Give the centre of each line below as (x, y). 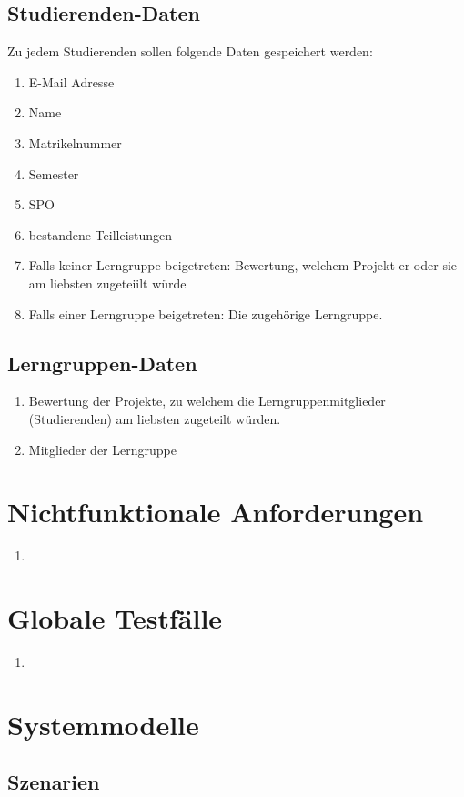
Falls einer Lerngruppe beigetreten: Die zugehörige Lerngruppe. (206, 313)
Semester (54, 173)
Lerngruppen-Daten (102, 363)
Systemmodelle (103, 724)
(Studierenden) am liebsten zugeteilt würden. (155, 418)
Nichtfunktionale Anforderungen (216, 512)
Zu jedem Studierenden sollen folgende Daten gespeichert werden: (190, 51)
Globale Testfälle (115, 618)
